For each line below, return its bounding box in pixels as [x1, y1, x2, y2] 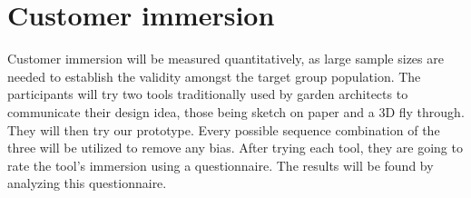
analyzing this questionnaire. [7, 173, 167, 193]
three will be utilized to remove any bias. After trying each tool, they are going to [7, 138, 463, 157]
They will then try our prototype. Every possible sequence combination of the [7, 120, 440, 139]
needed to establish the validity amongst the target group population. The [7, 66, 421, 85]
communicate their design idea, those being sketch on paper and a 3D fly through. [7, 102, 465, 121]
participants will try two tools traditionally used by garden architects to [7, 84, 408, 104]
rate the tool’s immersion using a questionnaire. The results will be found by [7, 155, 434, 174]
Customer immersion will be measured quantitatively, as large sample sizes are [7, 49, 444, 68]
